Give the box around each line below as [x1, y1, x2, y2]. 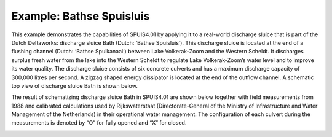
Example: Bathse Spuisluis [11, 9, 150, 23]
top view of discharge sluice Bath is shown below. [11, 82, 138, 89]
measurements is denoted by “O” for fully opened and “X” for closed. [11, 119, 187, 127]
